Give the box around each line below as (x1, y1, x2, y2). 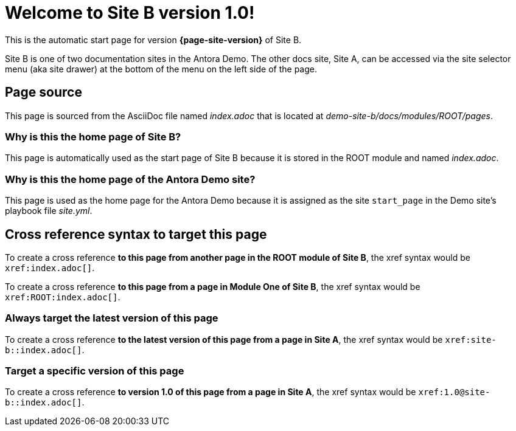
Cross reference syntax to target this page (5, 226, 267, 242)
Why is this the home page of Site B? (5, 130, 181, 143)
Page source (5, 84, 82, 100)
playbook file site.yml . (5, 205, 92, 216)
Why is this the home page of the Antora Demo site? (5, 173, 256, 185)
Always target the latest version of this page (5, 312, 218, 325)
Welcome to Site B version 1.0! (5, 2, 255, 23)
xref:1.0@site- (418, 387, 490, 398)
